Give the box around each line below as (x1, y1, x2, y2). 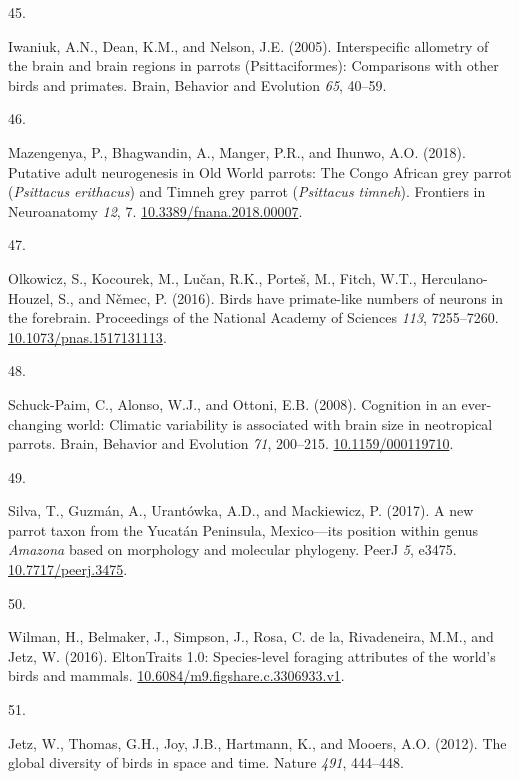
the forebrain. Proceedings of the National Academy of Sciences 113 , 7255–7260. (8, 307, 499, 328)
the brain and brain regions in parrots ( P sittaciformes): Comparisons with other (8, 55, 499, 76)
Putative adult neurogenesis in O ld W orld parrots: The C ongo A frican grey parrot (8, 161, 512, 182)
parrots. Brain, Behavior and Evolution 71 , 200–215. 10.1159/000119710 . (8, 433, 454, 454)
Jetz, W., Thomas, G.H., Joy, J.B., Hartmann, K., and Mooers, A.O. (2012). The (8, 732, 507, 753)
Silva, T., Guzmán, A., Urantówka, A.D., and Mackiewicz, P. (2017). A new (8, 500, 474, 521)
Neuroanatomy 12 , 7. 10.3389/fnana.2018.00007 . (8, 200, 303, 221)
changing (8, 413, 63, 434)
